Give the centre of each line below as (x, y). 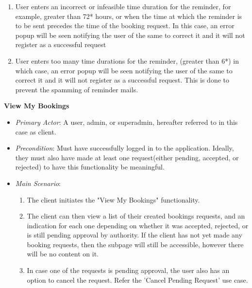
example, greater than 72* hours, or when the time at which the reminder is (129, 16)
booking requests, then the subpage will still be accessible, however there (135, 244)
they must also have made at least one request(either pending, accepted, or (127, 157)
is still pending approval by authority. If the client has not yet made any (134, 235)
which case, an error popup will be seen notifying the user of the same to (124, 70)
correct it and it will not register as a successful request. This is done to (122, 80)
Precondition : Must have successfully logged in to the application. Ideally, (125, 148)
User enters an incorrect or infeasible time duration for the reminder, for (123, 6)
